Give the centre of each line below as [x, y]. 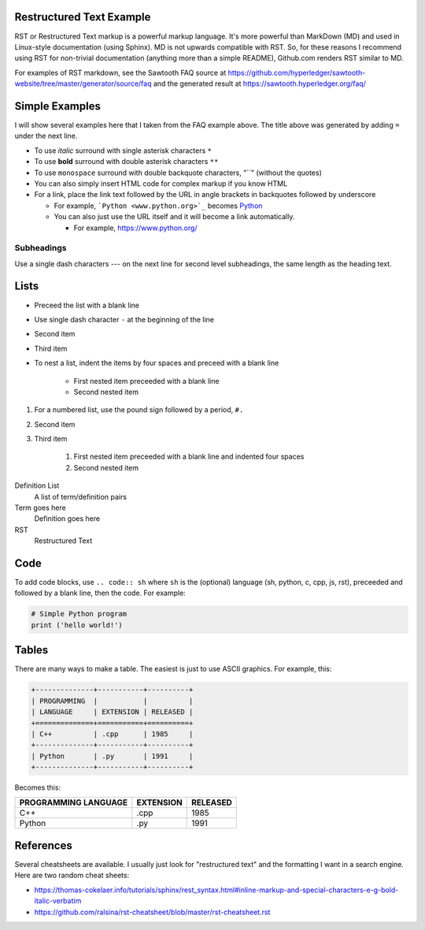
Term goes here [40, 508]
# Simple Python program [79, 614]
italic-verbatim [58, 901]
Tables [31, 650]
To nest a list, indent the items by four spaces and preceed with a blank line [157, 363]
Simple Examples [58, 106]
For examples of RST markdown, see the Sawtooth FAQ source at [120, 73]
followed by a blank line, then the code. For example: [100, 593]
